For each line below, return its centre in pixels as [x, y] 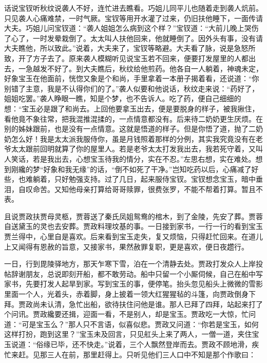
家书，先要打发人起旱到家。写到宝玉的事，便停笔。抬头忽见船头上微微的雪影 [133, 284]
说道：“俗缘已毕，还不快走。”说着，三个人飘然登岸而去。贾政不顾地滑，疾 [135, 344]
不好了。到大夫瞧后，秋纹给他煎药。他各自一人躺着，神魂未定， [155, 68]
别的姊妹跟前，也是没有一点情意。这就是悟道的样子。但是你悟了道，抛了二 [130, 129]
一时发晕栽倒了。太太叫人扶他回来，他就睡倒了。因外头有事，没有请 [148, 38]
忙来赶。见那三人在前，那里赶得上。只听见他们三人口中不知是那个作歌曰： [130, 354]
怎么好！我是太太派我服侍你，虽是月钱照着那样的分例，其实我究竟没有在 [133, 138]
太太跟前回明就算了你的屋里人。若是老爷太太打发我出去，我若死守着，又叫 [137, 149]
